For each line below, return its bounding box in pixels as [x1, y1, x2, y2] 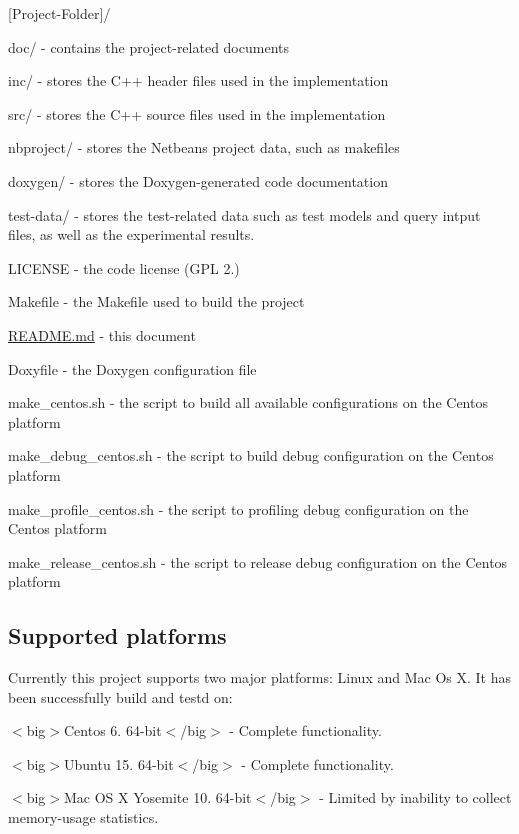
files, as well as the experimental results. [8, 224, 255, 245]
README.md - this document [8, 324, 196, 345]
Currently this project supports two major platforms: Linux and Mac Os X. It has [8, 667, 511, 688]
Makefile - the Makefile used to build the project [8, 291, 305, 312]
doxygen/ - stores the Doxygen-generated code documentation [8, 170, 388, 191]
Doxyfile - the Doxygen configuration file [8, 358, 257, 379]
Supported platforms [8, 620, 227, 651]
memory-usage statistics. [8, 807, 159, 828]
